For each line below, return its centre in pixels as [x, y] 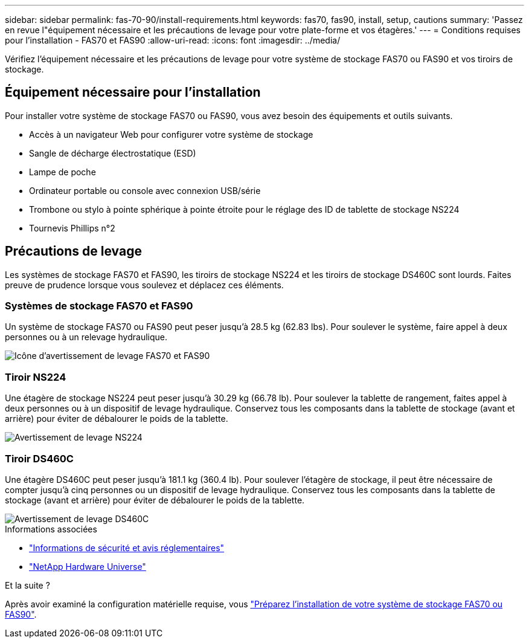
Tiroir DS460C [39, 458]
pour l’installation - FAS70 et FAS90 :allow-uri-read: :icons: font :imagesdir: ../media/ [173, 40]
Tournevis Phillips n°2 [72, 228]
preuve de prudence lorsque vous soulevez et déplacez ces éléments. [144, 285]
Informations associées [51, 529]
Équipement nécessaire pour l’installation [133, 92]
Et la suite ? [27, 585]
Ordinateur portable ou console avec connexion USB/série [145, 190]
